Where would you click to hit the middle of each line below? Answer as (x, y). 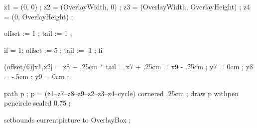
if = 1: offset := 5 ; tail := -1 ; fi (53, 50)
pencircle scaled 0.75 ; (37, 103)
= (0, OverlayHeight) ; (39, 16)
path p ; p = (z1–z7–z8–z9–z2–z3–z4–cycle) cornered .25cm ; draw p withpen (122, 93)
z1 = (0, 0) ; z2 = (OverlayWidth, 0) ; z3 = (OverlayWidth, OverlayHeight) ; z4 (127, 6)
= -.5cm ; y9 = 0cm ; (37, 76)
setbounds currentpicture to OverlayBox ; (67, 119)
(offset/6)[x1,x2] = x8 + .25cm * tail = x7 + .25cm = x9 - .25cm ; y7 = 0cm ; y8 (129, 66)
